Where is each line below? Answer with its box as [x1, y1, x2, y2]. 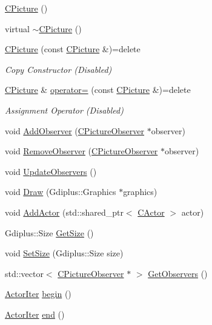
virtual [5, 22, 30, 35]
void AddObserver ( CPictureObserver [5, 124, 145, 137]
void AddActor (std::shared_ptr [5, 205, 124, 218]
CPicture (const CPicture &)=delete [5, 43, 141, 55]
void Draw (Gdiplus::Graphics [5, 185, 116, 198]
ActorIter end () [5, 307, 65, 320]
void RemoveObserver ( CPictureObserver [5, 145, 158, 157]
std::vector [5, 267, 44, 279]
